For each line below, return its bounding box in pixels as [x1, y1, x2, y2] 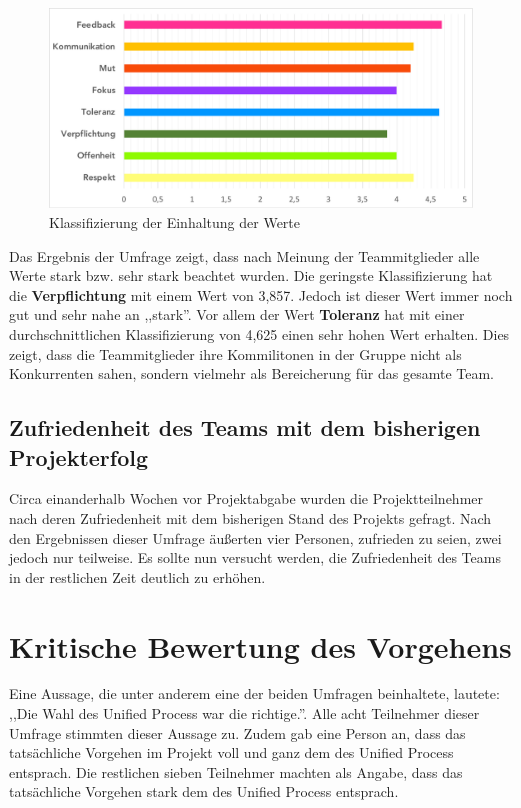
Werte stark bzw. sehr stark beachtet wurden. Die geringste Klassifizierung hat [9, 265, 493, 286]
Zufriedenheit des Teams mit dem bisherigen [9, 412, 481, 443]
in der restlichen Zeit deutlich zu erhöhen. [9, 566, 266, 587]
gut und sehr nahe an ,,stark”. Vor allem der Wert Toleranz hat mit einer [9, 304, 465, 325]
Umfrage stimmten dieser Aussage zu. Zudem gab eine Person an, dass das [9, 722, 466, 743]
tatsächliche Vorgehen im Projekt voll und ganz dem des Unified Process [9, 742, 454, 763]
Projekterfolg [9, 441, 149, 472]
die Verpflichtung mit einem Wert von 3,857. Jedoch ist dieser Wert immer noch [9, 284, 513, 305]
